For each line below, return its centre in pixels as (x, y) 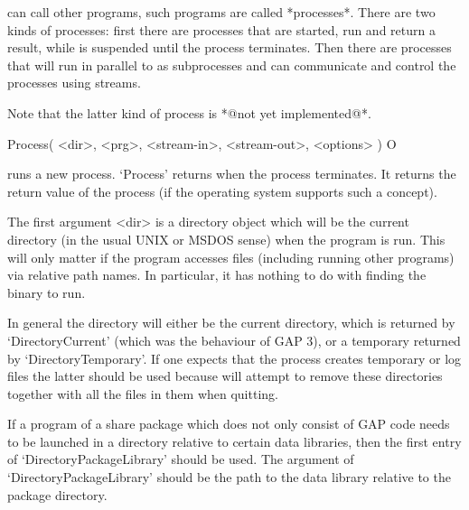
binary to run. (47, 292)
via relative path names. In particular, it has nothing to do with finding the (217, 275)
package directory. (57, 494)
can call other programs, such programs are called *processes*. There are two (221, 12)
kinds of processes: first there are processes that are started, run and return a (221, 29)
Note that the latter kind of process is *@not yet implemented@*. (189, 112)
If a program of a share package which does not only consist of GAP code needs (229, 424)
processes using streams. (74, 83)
